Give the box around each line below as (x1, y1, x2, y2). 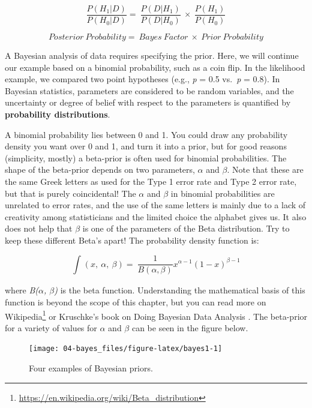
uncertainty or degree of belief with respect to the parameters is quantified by (5, 96, 291, 109)
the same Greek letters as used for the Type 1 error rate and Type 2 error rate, (5, 175, 297, 187)
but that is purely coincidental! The (5, 187, 136, 199)
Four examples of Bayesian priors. (29, 362, 153, 374)
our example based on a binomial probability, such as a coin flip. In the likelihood (5, 61, 305, 73)
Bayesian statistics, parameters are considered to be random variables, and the (5, 84, 294, 97)
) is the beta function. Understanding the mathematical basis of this (54, 284, 305, 296)
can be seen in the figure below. (131, 321, 248, 334)
